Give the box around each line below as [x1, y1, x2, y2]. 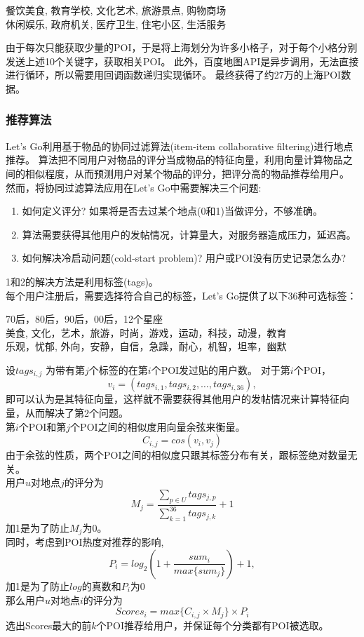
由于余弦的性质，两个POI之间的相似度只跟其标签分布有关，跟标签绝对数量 [6, 448, 348, 462]
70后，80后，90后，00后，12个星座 [6, 311, 163, 326]
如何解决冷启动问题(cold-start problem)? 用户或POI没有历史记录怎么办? [22, 250, 346, 265]
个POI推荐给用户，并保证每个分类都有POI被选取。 [96, 617, 329, 632]
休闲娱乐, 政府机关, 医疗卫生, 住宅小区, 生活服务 [6, 16, 227, 31]
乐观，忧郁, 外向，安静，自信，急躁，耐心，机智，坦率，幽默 [6, 339, 287, 354]
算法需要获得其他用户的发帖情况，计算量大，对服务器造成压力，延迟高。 [22, 227, 356, 241]
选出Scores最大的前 [6, 617, 92, 632]
